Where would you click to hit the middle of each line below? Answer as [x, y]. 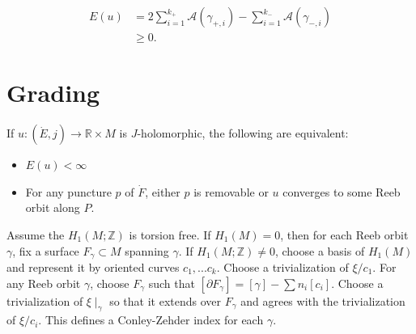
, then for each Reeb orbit [344, 234]
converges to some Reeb [342, 191]
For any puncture [68, 191]
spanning [147, 250]
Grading [53, 93]
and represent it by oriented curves [93, 267]
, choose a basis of [320, 250]
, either [163, 191]
